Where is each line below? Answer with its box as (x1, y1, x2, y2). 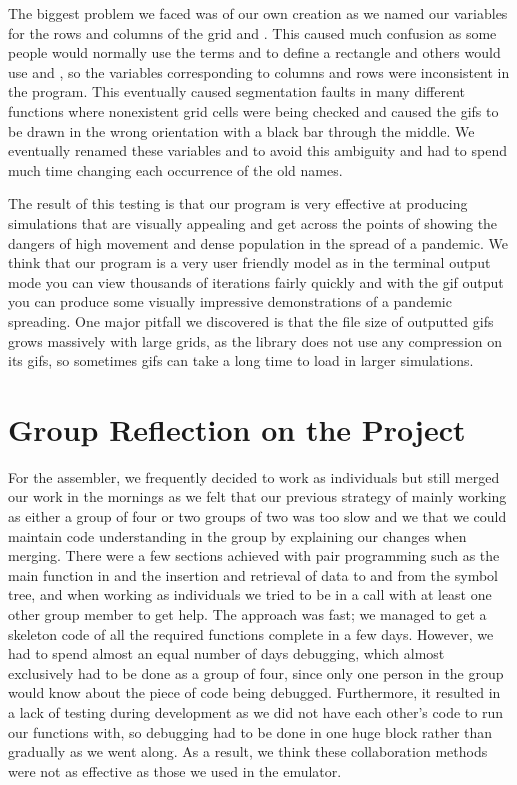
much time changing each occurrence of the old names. (8, 159, 343, 180)
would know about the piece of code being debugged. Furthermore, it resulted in (8, 682, 501, 703)
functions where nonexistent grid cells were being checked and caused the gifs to (8, 100, 499, 121)
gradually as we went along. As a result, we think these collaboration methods (8, 741, 488, 762)
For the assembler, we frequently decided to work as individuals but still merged (8, 466, 500, 487)
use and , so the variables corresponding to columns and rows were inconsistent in (8, 61, 510, 82)
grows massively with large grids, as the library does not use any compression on (8, 330, 503, 351)
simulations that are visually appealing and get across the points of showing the (8, 212, 498, 233)
